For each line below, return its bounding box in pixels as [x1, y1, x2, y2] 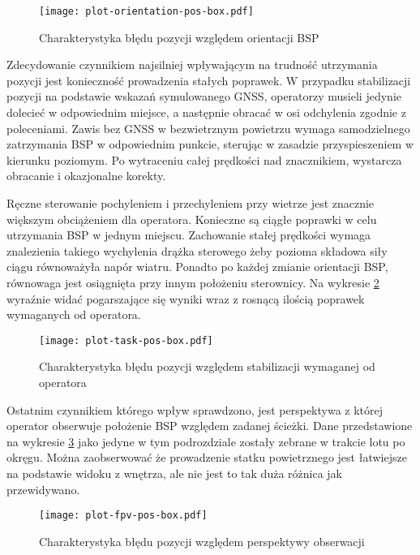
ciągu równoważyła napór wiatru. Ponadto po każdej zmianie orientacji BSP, [6, 258, 388, 275]
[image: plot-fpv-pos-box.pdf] [39, 510, 208, 522]
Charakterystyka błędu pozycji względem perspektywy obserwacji [39, 532, 365, 549]
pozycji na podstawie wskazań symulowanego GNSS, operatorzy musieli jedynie [6, 88, 401, 105]
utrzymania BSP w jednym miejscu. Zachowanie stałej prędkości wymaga [6, 226, 371, 243]
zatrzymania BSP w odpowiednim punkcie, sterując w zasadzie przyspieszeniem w [6, 136, 414, 153]
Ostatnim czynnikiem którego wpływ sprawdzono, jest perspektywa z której [6, 401, 384, 418]
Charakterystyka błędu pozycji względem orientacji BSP [39, 28, 319, 45]
